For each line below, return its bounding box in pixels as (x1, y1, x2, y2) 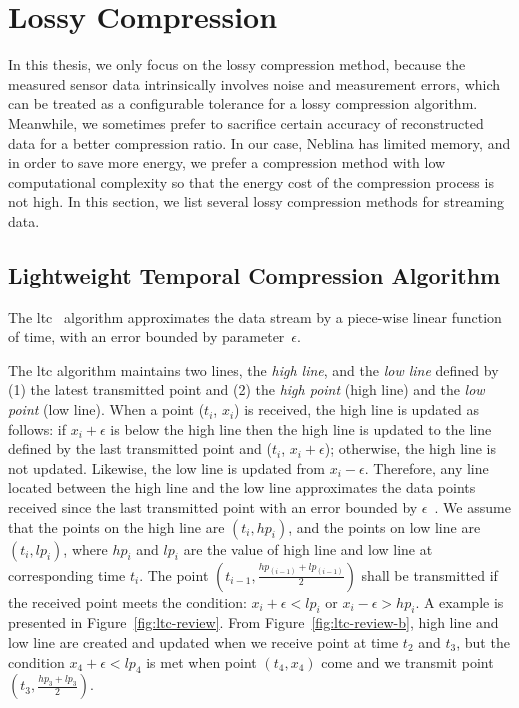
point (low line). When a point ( (8, 399, 205, 420)
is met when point (146, 651, 257, 672)
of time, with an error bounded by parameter (8, 326, 285, 347)
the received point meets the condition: (8, 591, 247, 612)
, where (63, 538, 108, 559)
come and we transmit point (321, 651, 494, 672)
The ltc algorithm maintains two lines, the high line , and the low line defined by (8, 359, 499, 380)
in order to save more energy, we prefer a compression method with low (8, 152, 446, 173)
